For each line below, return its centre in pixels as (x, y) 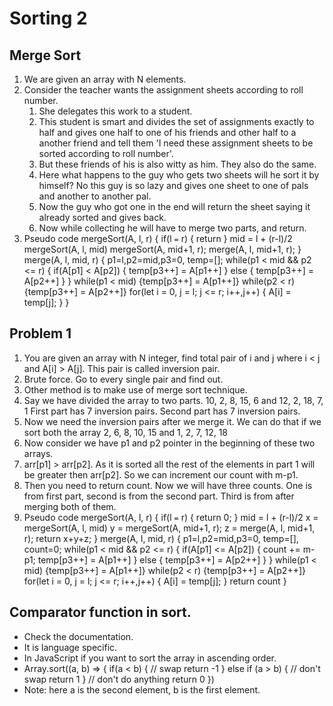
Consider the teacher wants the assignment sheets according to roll (163, 90)
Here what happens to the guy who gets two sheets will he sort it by (179, 175)
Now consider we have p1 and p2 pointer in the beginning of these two (169, 443)
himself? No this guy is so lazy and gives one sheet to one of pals (173, 185)
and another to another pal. (95, 196)
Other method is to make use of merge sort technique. (135, 389)
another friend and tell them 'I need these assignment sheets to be (176, 143)
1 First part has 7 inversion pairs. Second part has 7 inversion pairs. (162, 411)
